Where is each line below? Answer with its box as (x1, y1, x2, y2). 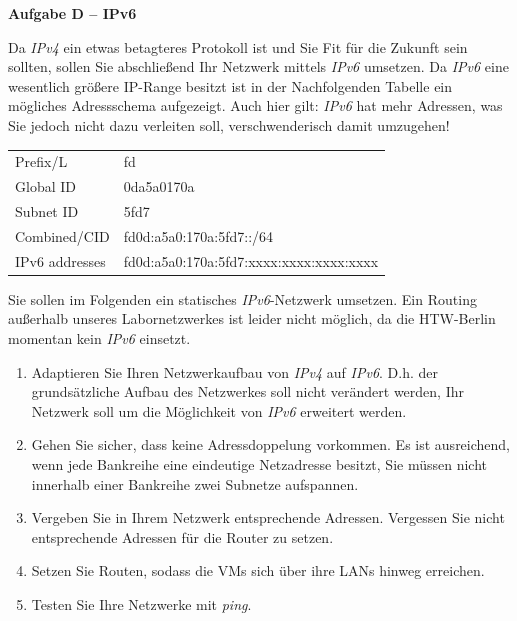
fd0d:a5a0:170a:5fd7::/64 (123, 225, 274, 246)
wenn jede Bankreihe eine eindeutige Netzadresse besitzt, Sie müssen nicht (31, 453, 488, 474)
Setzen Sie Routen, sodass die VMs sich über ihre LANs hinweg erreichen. (31, 560, 485, 581)
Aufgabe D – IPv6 (8, 3, 137, 23)
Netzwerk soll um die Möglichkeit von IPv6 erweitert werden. (31, 400, 407, 421)
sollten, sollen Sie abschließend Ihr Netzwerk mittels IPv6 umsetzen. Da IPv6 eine (8, 56, 509, 77)
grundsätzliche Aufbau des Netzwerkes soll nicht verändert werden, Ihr (31, 381, 464, 402)
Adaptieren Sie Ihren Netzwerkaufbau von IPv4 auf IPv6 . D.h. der (31, 361, 439, 382)
